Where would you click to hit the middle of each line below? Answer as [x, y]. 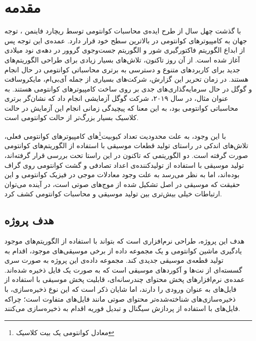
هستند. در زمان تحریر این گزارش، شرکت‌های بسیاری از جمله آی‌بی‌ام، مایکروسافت [127, 79]
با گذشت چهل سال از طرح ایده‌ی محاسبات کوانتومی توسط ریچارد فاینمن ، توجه [123, 31]
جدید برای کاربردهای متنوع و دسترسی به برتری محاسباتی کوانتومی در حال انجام [122, 69]
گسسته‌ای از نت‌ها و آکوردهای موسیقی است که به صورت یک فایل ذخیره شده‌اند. [123, 269]
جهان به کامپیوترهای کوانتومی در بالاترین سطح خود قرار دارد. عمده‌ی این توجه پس [126, 40]
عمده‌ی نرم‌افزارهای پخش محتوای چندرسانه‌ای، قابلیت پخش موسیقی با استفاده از [125, 279]
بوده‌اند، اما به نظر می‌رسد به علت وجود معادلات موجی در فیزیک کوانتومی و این [122, 174]
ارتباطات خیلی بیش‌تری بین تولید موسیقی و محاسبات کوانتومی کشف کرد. [113, 194]
